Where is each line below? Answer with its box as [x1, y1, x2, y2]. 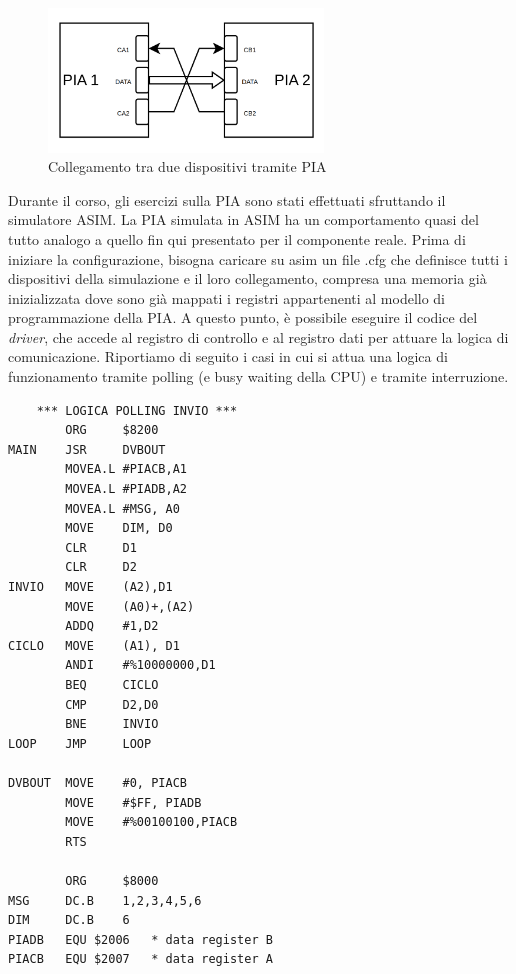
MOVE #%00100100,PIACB [65, 815, 238, 830]
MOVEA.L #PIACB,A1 [65, 462, 187, 477]
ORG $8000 [65, 873, 159, 888]
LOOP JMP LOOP [8, 736, 152, 751]
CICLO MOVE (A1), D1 [8, 638, 180, 653]
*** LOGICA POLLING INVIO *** [36, 403, 238, 418]
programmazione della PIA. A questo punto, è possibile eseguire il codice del [8, 307, 478, 328]
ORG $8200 [65, 423, 159, 438]
